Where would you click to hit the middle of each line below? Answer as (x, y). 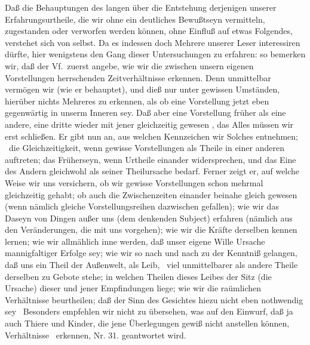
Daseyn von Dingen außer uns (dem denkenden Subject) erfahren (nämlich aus (149, 218)
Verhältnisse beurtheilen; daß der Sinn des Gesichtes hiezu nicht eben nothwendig (154, 299)
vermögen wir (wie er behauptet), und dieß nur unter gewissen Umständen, (142, 89)
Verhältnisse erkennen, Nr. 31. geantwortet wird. (96, 335)
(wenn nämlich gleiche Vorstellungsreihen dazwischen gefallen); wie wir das (142, 206)
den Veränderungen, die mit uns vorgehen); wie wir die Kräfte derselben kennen (151, 230)
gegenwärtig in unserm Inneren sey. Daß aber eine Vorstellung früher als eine (145, 113)
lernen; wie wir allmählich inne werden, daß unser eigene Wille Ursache (135, 241)
